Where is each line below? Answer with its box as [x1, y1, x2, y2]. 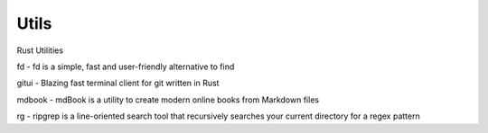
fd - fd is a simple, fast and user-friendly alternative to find [16, 61, 235, 72]
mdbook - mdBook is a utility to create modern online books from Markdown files [16, 94, 320, 105]
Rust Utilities [16, 45, 63, 56]
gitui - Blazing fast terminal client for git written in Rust [16, 77, 220, 89]
